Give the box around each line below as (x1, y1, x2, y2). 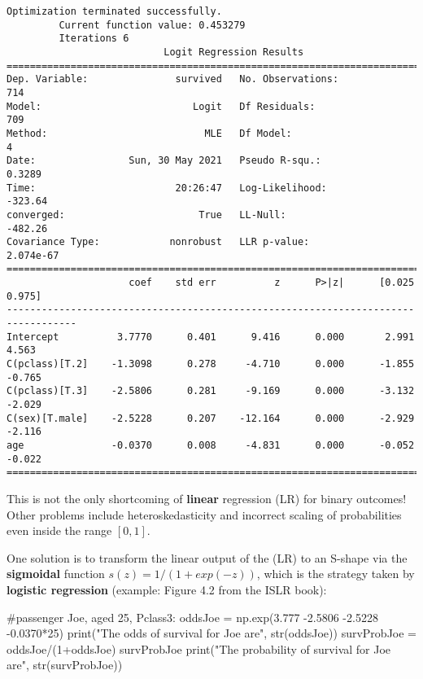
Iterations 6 (59, 33, 129, 45)
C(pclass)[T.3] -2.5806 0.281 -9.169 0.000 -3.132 (7, 385, 415, 397)
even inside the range (7, 522, 112, 539)
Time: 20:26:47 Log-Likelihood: (7, 182, 327, 194)
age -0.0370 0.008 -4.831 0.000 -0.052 (7, 440, 415, 451)
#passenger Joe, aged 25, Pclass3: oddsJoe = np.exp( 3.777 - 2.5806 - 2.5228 (7, 608, 378, 625)
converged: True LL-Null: (7, 208, 286, 221)
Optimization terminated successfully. (7, 6, 222, 17)
